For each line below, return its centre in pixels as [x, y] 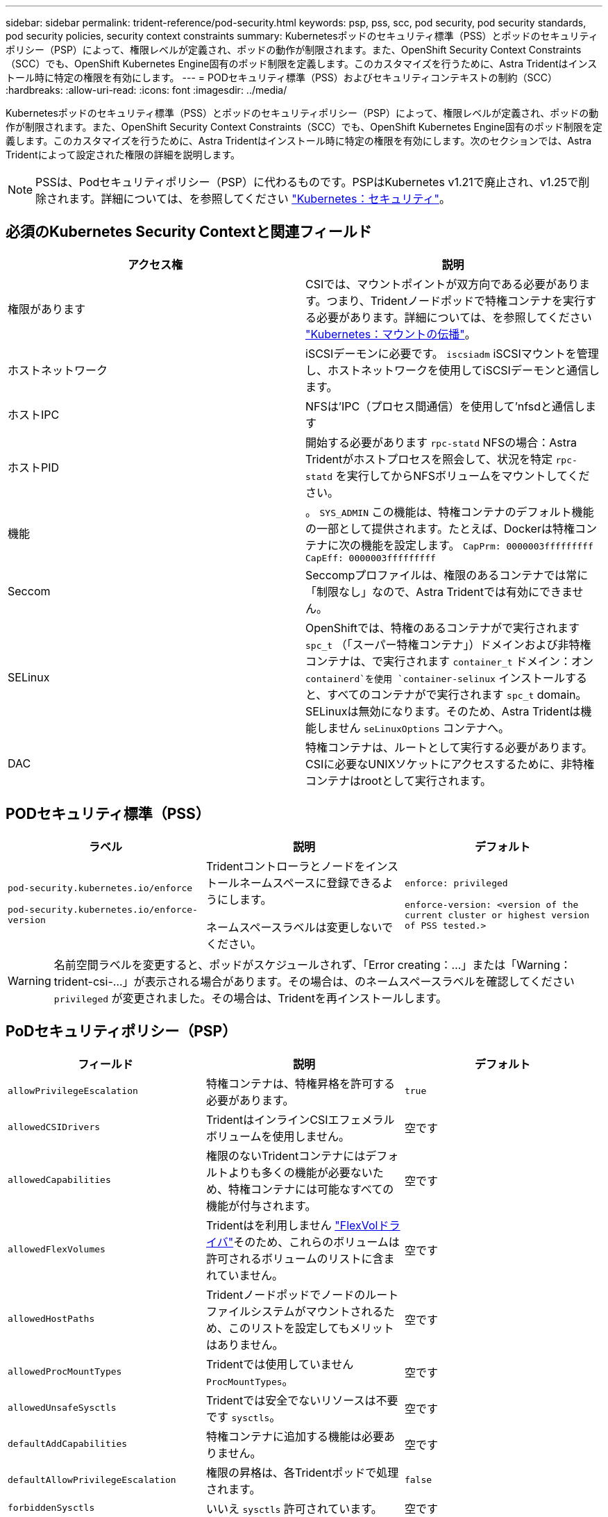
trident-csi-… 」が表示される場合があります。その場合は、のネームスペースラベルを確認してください [314, 981]
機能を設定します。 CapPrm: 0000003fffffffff [477, 545]
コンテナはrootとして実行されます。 [399, 780]
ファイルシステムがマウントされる [295, 1311]
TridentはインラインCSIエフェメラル [300, 1119]
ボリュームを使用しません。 [278, 1136]
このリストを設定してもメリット [311, 1328]
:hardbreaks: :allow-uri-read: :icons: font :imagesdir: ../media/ [146, 90]
